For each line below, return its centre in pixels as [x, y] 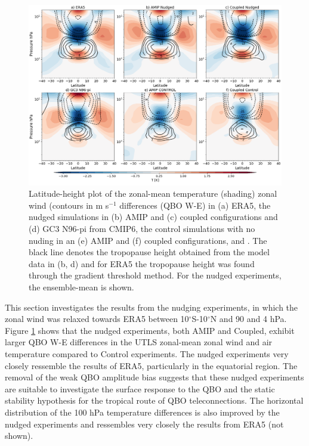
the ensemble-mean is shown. [81, 287]
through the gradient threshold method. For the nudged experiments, [155, 275]
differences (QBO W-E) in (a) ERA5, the [195, 205]
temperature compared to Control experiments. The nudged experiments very [147, 353]
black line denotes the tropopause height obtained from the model [149, 252]
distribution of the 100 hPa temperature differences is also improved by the [142, 412]
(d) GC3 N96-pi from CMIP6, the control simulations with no [142, 229]
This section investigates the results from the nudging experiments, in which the [152, 307]
